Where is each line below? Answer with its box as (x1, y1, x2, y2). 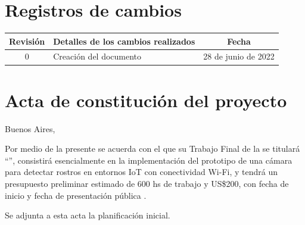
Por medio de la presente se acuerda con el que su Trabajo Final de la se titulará (5, 142, 300, 155)
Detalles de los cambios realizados (53, 35, 195, 47)
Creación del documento (53, 50, 142, 62)
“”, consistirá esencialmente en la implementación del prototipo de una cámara (5, 154, 292, 166)
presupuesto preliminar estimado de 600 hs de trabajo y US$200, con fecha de (5, 177, 289, 190)
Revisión (9, 35, 45, 47)
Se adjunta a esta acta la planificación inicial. (5, 209, 170, 221)
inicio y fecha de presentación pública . (5, 189, 147, 201)
